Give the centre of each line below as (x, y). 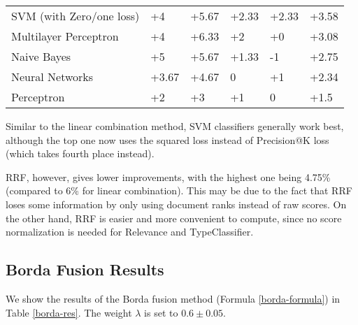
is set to (161, 312)
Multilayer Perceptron (65, 36)
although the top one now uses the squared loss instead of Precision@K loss (167, 139)
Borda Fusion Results (85, 269)
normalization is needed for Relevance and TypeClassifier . (130, 232)
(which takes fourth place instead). (80, 153)
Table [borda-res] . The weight (69, 312)
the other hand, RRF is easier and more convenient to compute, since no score (174, 218)
